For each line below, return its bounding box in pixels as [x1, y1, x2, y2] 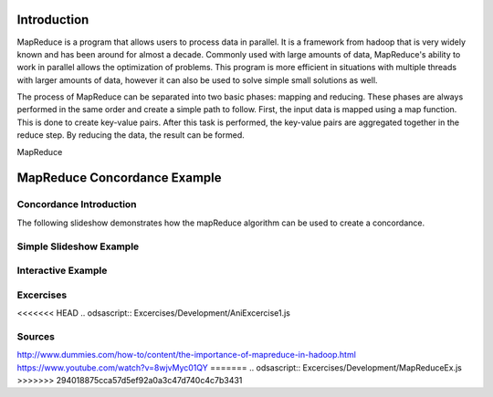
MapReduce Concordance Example [16, 170, 222, 186]
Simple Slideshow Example [16, 240, 140, 253]
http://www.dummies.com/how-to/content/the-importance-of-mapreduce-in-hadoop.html [16, 350, 356, 360]
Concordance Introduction [16, 198, 137, 211]
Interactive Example [16, 265, 108, 277]
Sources [16, 329, 55, 342]
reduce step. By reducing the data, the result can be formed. [16, 130, 246, 141]
